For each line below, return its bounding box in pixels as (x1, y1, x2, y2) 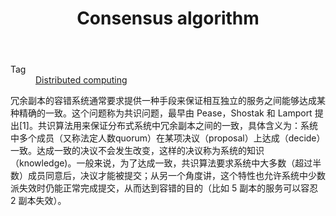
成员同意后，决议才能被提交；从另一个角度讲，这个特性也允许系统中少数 (27, 170, 326, 182)
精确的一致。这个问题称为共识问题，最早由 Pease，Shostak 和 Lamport (18, 107, 313, 119)
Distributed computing (35, 74, 128, 86)
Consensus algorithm (76, 7, 260, 30)
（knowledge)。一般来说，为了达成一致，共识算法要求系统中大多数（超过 (10, 157, 313, 169)
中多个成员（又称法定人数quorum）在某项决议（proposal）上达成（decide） (10, 132, 326, 144)
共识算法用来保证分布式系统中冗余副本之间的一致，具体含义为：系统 (37, 120, 318, 132)
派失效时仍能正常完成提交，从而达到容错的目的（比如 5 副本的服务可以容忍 (10, 182, 319, 194)
